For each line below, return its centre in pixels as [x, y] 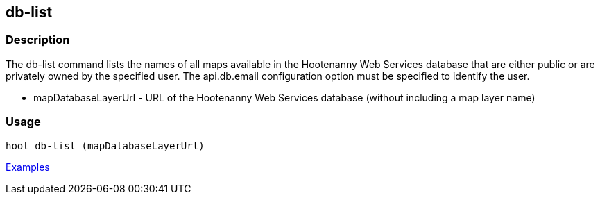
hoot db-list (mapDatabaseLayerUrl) [105, 145]
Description [38, 40]
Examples [28, 167]
